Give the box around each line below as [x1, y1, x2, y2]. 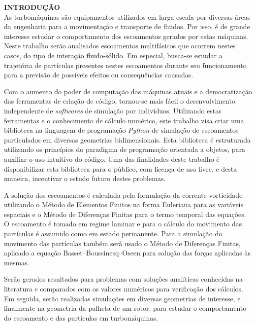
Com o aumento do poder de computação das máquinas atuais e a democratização [4, 86, 252, 96]
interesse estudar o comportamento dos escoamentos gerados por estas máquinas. [4, 31, 248, 41]
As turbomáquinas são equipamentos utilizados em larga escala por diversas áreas [4, 11, 251, 22]
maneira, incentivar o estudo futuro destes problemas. [4, 173, 166, 183]
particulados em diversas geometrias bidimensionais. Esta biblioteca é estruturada [4, 134, 251, 145]
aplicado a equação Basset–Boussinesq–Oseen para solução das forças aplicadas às [4, 248, 251, 258]
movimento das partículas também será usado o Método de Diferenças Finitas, [4, 238, 241, 248]
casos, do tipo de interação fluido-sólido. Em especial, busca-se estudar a [4, 50, 223, 60]
